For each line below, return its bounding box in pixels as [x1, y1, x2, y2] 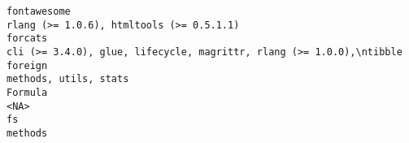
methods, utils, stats [7, 73, 129, 85]
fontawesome [7, 6, 71, 17]
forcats [7, 32, 48, 45]
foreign [7, 59, 48, 71]
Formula [7, 86, 48, 98]
